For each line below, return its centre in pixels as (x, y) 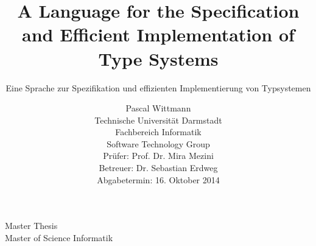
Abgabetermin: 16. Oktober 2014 (158, 179)
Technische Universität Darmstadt (158, 120)
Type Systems (158, 58)
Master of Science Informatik (59, 237)
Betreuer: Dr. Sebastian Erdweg (158, 168)
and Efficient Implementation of (158, 34)
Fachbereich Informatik (158, 132)
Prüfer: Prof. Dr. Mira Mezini (158, 156)
